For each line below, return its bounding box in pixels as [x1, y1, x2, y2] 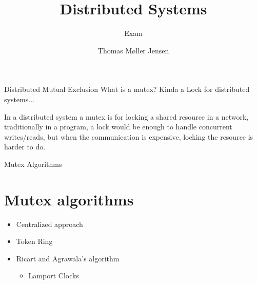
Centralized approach [16, 218, 83, 229]
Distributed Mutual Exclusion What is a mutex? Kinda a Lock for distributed [4, 84, 250, 94]
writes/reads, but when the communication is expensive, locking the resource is [4, 131, 253, 142]
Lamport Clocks [28, 270, 79, 281]
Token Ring [16, 236, 53, 247]
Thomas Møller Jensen [97, 45, 169, 55]
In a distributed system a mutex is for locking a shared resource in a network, [4, 111, 249, 122]
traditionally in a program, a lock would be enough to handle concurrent [4, 121, 232, 132]
